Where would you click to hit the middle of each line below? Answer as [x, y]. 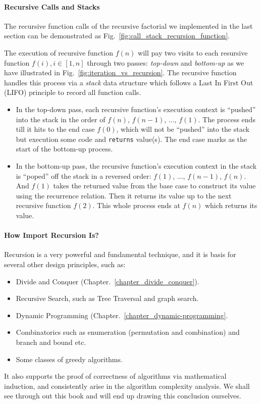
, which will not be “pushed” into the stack [183, 129]
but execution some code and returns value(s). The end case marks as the [132, 139]
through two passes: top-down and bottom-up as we [166, 62]
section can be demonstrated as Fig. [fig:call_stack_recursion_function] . [117, 36]
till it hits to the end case [55, 129]
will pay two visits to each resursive [193, 52]
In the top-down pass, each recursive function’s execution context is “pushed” [136, 109]
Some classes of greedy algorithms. [69, 359]
